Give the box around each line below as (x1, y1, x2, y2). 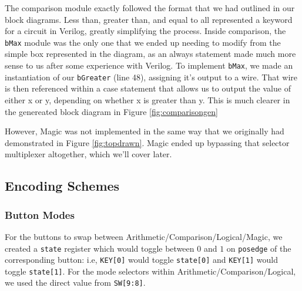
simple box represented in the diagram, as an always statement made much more (5, 48, 296, 60)
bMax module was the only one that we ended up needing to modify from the (5, 36, 281, 48)
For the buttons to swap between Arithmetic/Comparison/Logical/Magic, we (5, 230, 283, 242)
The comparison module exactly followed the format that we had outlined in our (5, 2, 295, 13)
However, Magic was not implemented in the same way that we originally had (5, 125, 284, 137)
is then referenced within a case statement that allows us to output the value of (5, 82, 291, 94)
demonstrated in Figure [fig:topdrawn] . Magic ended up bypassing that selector (5, 136, 290, 148)
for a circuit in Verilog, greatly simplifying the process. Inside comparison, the (5, 25, 286, 37)
